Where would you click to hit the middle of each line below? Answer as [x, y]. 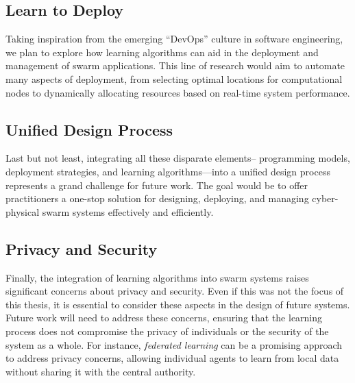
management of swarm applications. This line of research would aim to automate [175, 65]
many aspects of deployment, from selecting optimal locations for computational [174, 78]
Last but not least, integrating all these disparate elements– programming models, [178, 158]
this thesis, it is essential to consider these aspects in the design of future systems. [178, 304]
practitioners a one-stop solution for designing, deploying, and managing [157, 198]
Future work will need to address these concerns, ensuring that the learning [164, 318]
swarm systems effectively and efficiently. [128, 211]
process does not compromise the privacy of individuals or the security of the [167, 331]
